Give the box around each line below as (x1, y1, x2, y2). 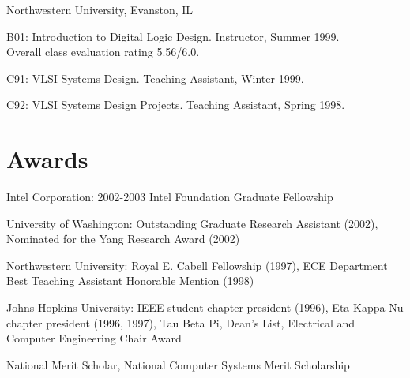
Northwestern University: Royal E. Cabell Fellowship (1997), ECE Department (6, 256, 388, 273)
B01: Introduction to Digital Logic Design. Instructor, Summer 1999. (6, 28, 340, 44)
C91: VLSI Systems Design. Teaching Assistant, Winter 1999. (6, 69, 304, 86)
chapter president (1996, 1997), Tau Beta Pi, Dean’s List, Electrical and (6, 314, 355, 331)
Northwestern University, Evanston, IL (6, 2, 194, 17)
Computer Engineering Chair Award (6, 330, 182, 346)
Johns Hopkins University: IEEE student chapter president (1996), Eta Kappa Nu (6, 299, 404, 316)
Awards (6, 143, 88, 175)
